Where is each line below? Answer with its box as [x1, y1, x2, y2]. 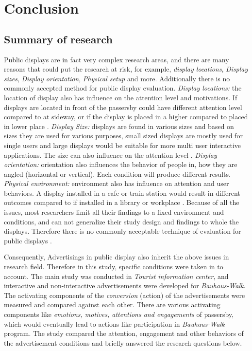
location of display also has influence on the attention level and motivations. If [4, 92, 237, 102]
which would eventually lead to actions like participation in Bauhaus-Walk [4, 318, 225, 329]
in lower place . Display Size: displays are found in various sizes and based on [4, 121, 234, 131]
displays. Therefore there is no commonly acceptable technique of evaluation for [4, 226, 241, 236]
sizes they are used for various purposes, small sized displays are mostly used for [4, 130, 243, 141]
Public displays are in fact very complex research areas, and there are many [4, 54, 229, 64]
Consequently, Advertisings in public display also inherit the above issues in [4, 252, 229, 262]
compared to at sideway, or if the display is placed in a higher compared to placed [4, 111, 248, 122]
